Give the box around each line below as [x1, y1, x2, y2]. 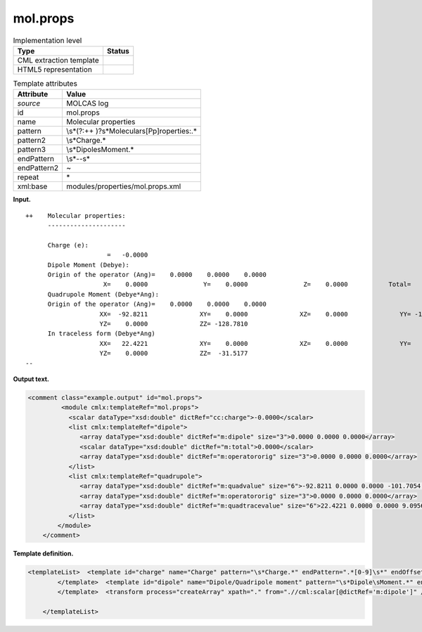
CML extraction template [17, 55, 99, 65]
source [17, 98, 41, 108]
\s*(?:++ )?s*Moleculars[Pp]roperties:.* [66, 127, 197, 136]
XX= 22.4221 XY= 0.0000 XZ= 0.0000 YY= [99, 340, 411, 347]
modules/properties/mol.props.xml [66, 181, 181, 191]
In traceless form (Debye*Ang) [47, 330, 156, 337]
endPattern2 [17, 163, 59, 173]
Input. [13, 195, 31, 204]
